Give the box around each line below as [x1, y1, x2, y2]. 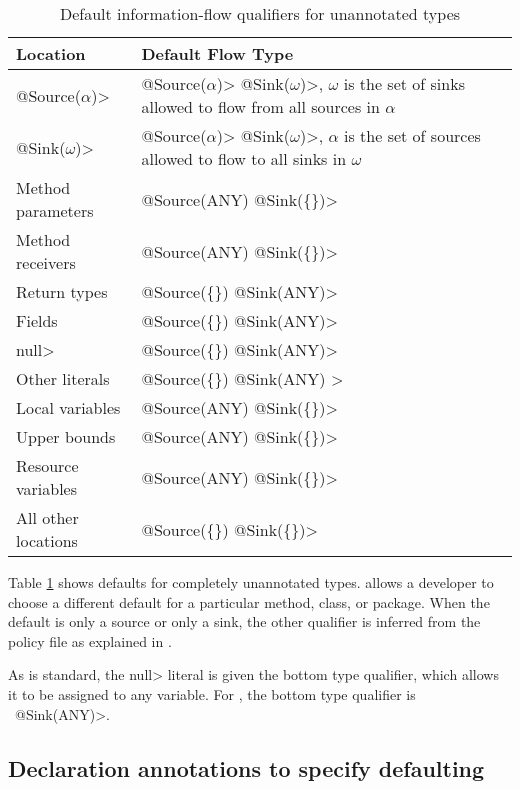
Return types [16, 280, 108, 303]
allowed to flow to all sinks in [141, 147, 347, 170]
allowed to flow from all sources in [141, 95, 380, 118]
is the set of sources [344, 124, 481, 147]
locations [16, 529, 78, 552]
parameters [16, 199, 94, 222]
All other [16, 506, 79, 529]
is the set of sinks [343, 72, 465, 95]
